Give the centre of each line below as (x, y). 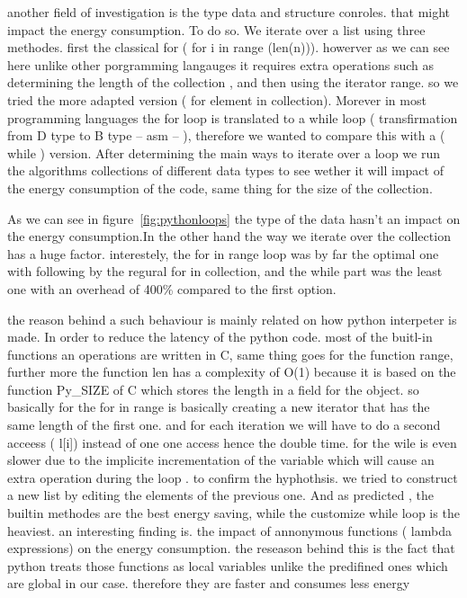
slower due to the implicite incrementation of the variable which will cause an (221, 460)
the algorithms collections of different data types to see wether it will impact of (225, 170)
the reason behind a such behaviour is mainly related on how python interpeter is (232, 319)
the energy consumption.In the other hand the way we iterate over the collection (229, 236)
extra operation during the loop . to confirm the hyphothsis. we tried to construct (233, 477)
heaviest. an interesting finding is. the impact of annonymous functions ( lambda (229, 530)
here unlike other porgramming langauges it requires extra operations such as (220, 64)
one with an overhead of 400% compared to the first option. (172, 288)
